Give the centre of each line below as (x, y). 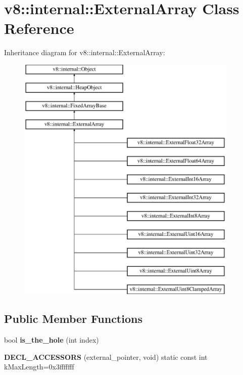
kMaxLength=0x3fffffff (39, 367)
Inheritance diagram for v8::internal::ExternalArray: (85, 52)
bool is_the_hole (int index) (52, 340)
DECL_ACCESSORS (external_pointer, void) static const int (106, 357)
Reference (39, 28)
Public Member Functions (73, 319)
